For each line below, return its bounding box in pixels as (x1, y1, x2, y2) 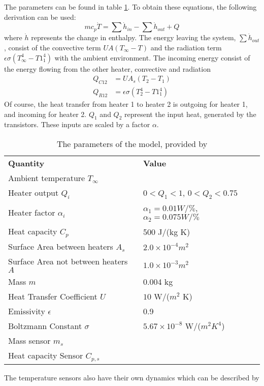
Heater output (8, 187, 59, 199)
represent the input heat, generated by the (124, 108, 256, 119)
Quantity (8, 157, 45, 169)
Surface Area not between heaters (8, 255, 128, 268)
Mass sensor (8, 335, 51, 347)
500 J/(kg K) (143, 225, 190, 237)
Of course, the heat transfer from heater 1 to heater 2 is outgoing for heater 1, (4, 99, 248, 109)
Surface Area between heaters (8, 241, 113, 253)
